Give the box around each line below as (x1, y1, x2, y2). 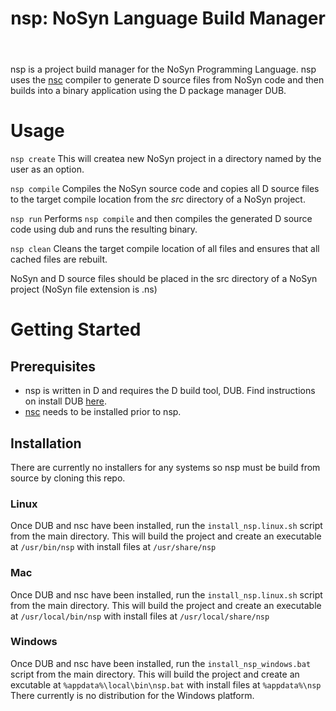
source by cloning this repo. (10, 472, 126, 484)
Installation (10, 435, 82, 452)
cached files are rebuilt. (10, 253, 108, 266)
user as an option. (10, 163, 85, 176)
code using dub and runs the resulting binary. (10, 223, 198, 236)
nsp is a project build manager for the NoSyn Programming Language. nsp (10, 63, 317, 76)
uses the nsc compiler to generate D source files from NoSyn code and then (10, 74, 325, 86)
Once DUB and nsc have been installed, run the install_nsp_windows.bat (10, 657, 312, 669)
